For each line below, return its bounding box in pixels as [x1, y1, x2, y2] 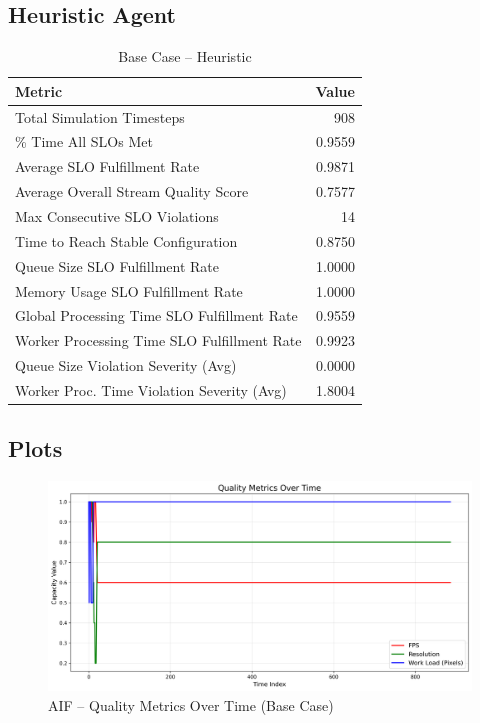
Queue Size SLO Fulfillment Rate [15, 255, 219, 276]
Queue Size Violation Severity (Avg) [15, 355, 237, 376]
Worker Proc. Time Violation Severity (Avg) [15, 379, 287, 400]
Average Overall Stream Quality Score [15, 181, 249, 202]
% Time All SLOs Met [15, 131, 153, 152]
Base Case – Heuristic [118, 46, 252, 67]
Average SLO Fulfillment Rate [15, 156, 200, 177]
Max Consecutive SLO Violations [15, 206, 219, 227]
